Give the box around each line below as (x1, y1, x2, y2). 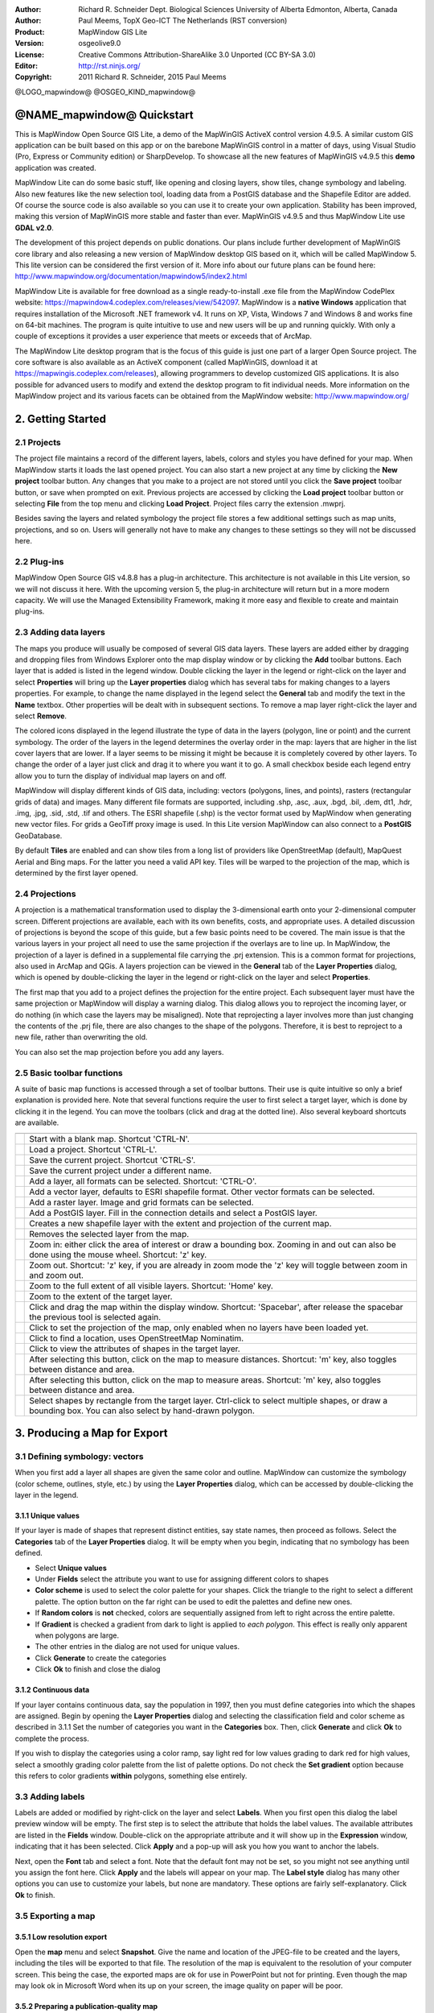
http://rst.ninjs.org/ (78, 60, 141, 70)
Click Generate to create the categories (35, 1653, 166, 1663)
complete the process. (14, 1734, 90, 1743)
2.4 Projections (14, 888, 76, 899)
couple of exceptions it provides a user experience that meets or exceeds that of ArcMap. (14, 331, 313, 341)
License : (14, 49, 44, 60)
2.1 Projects (14, 437, 61, 448)
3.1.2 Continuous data (14, 1685, 90, 1695)
